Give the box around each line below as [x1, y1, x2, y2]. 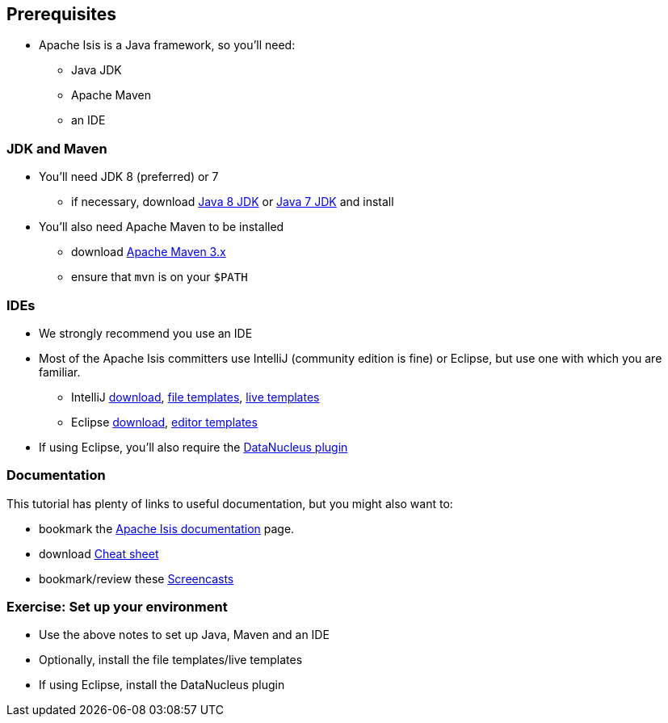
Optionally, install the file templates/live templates [39, 653, 303, 667]
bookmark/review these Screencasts [39, 571, 234, 586]
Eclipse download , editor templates [71, 414, 258, 429]
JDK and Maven [6, 140, 107, 157]
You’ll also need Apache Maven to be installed [39, 220, 284, 234]
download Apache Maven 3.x [71, 245, 226, 259]
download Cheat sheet [39, 546, 159, 561]
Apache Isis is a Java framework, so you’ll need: [39, 38, 296, 53]
